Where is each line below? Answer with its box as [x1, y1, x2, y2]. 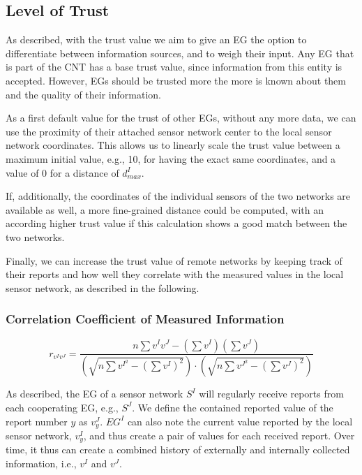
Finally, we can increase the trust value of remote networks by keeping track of [6, 253, 342, 268]
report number [6, 414, 68, 428]
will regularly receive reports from [199, 386, 344, 401]
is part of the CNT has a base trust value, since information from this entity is [6, 59, 342, 74]
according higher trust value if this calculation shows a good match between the [6, 216, 347, 231]
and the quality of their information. [6, 87, 161, 101]
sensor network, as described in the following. [6, 280, 199, 295]
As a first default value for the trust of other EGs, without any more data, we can [6, 110, 356, 125]
